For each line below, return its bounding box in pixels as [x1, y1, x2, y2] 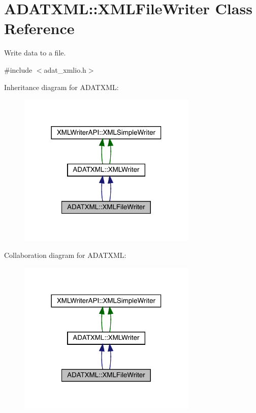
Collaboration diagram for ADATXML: [4, 250, 126, 260]
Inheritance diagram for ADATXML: [4, 81, 119, 92]
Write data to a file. [4, 47, 66, 58]
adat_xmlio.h [44, 64, 86, 75]
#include [4, 64, 33, 75]
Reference [4, 18, 75, 39]
